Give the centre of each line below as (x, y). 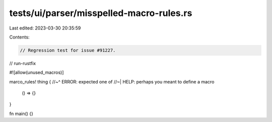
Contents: (19, 37)
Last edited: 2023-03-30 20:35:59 (45, 28)
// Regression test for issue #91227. (68, 50)
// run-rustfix (23, 63)
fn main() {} (21, 113)
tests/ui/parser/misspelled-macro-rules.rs (101, 13)
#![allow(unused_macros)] (37, 72)
